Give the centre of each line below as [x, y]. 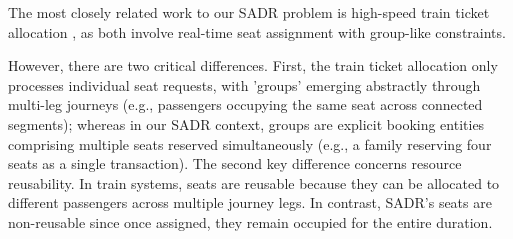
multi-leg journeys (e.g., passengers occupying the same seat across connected [245, 104]
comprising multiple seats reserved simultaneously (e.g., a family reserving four [250, 143]
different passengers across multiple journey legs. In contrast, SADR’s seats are [250, 202]
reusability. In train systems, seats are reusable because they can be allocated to [254, 182]
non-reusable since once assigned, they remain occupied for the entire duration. [250, 221]
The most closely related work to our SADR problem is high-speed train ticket [249, 12]
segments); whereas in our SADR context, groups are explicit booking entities [246, 123]
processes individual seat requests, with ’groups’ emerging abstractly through [244, 84]
